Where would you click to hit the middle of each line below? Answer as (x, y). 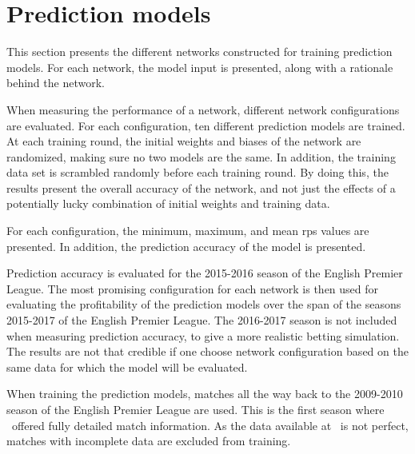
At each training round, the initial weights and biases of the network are (184, 141)
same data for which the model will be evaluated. (127, 366)
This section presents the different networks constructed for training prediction (200, 52)
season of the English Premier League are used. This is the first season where (196, 409)
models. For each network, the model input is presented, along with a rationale (200, 67)
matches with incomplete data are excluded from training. (149, 441)
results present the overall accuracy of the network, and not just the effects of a (201, 187)
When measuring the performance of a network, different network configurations (203, 109)
